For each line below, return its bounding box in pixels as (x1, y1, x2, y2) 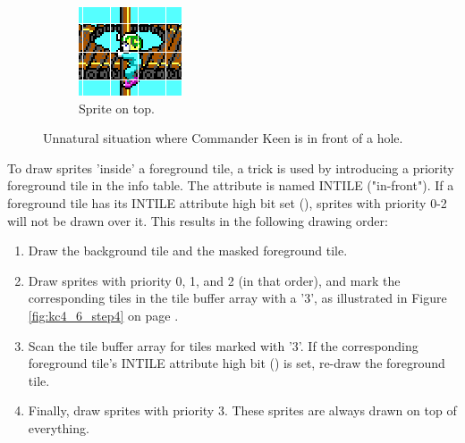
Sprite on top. (79, 98, 155, 117)
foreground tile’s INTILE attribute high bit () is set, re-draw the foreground (28, 354, 445, 372)
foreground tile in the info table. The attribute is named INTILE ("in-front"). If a (7, 176, 454, 195)
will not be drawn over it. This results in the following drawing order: (7, 211, 388, 230)
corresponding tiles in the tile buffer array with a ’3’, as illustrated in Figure (28, 288, 447, 307)
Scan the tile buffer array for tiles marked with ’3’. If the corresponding (28, 336, 418, 355)
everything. (28, 418, 89, 437)
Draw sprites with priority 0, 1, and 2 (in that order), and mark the (28, 271, 401, 289)
